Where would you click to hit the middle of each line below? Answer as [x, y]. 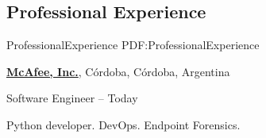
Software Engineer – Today [72, 98]
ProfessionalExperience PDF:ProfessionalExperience [133, 45]
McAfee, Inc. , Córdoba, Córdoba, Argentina [118, 71]
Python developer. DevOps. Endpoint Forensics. [123, 124]
